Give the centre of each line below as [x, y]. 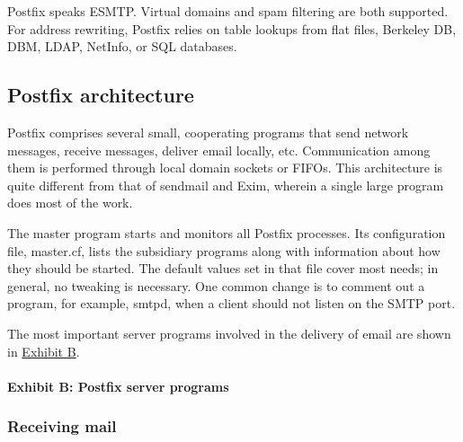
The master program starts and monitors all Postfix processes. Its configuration [227, 232]
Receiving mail [62, 426]
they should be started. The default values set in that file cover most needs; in [223, 268]
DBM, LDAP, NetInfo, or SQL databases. [122, 46]
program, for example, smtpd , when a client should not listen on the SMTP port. [231, 303]
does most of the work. [70, 203]
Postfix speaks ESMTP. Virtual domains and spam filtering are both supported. [228, 11]
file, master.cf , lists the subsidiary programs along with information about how [224, 250]
